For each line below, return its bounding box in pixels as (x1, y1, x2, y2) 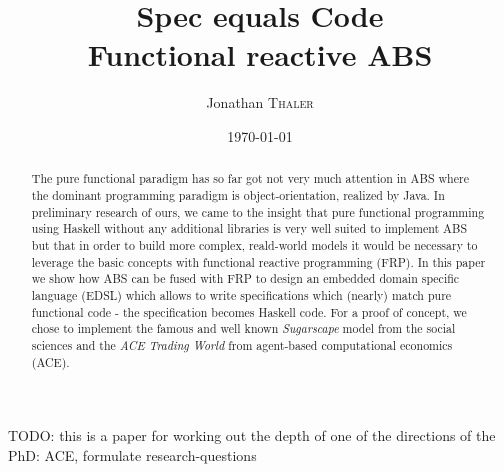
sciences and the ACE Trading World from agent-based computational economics (31, 336, 453, 353)
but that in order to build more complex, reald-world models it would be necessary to (31, 236, 478, 253)
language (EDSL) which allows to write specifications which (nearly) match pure (31, 286, 452, 303)
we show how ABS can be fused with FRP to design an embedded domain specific (31, 270, 460, 287)
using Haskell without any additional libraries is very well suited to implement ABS (31, 220, 468, 237)
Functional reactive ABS (87, 34, 433, 75)
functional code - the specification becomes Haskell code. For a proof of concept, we (31, 303, 467, 320)
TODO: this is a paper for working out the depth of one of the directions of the (8, 425, 496, 446)
